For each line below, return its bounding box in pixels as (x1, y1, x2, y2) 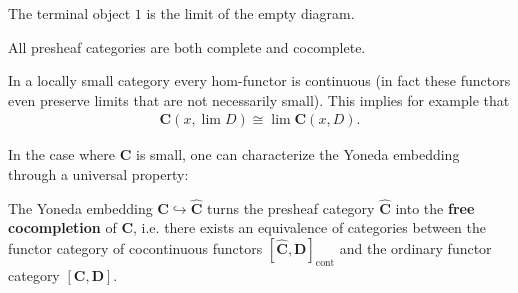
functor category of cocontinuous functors (8, 238, 263, 258)
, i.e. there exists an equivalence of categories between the (133, 217, 486, 238)
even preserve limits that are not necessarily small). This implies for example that (8, 89, 510, 110)
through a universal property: (8, 164, 189, 184)
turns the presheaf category (206, 197, 375, 218)
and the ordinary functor (339, 238, 492, 258)
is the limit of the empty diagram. (146, 3, 355, 23)
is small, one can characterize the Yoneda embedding (136, 144, 460, 165)
